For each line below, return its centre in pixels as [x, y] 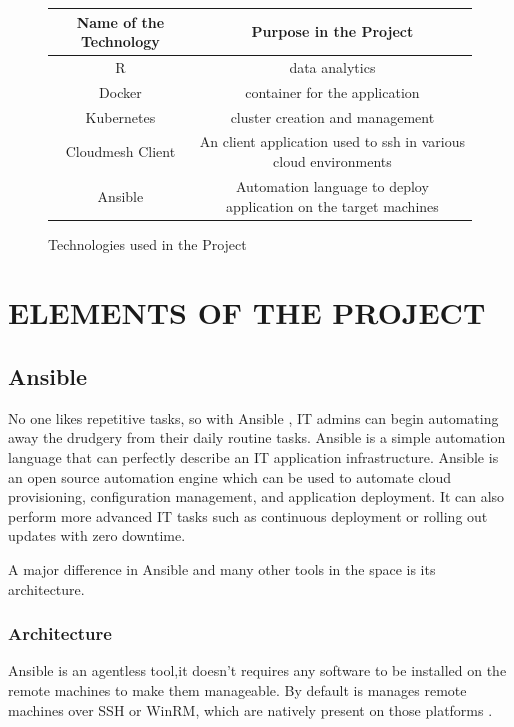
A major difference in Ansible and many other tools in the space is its [222, 568]
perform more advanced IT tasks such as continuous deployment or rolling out [248, 515]
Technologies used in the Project [147, 243]
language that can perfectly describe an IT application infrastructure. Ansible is [253, 456]
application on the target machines [332, 205]
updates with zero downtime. [97, 535]
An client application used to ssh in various [332, 141]
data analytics [332, 66]
